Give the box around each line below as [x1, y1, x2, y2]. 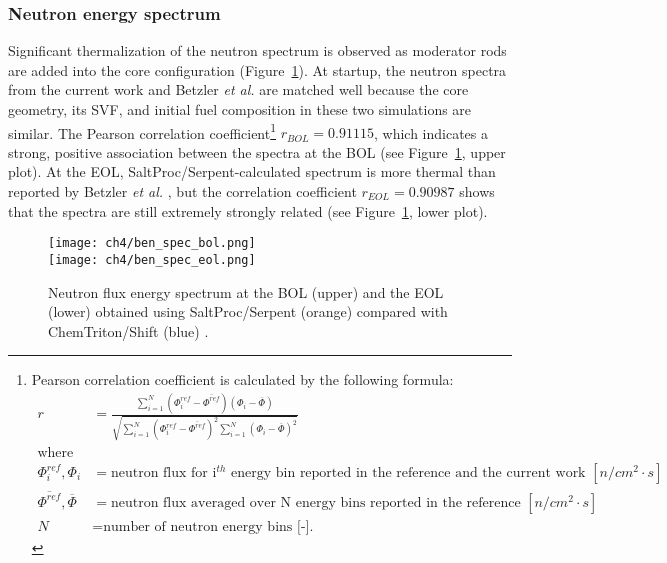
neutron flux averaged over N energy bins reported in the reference [110, 495, 521, 510]
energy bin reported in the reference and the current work [231, 466, 586, 480]
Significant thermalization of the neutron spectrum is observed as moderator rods [8, 40, 507, 61]
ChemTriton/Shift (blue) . [48, 320, 209, 341]
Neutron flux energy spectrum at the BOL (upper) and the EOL [48, 281, 444, 302]
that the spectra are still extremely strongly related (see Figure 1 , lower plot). [8, 200, 488, 221]
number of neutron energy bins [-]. [103, 519, 314, 534]
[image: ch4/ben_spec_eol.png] [48, 252, 256, 267]
